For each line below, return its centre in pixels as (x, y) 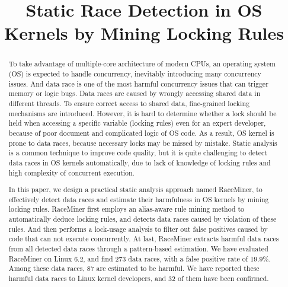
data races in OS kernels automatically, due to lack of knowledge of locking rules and (140, 162)
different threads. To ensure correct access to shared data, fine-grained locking (129, 103)
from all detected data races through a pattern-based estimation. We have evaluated (138, 249)
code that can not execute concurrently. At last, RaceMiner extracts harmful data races (144, 239)
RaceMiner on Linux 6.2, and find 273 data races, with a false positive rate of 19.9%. (140, 258)
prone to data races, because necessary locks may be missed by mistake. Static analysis (143, 143)
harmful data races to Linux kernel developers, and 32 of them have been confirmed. (139, 278)
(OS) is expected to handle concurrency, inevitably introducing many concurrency (135, 74)
